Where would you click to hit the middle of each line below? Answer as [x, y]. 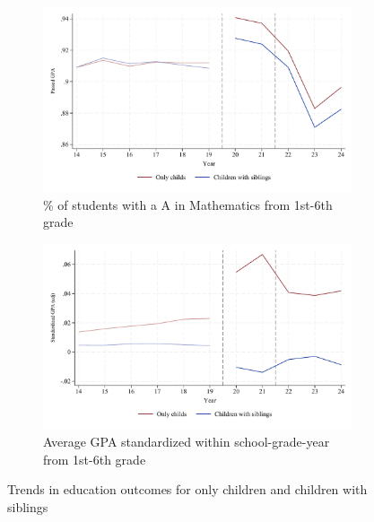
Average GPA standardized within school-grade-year [187, 441]
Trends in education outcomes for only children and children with [187, 489]
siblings [28, 506]
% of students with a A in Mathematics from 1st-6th [188, 204]
